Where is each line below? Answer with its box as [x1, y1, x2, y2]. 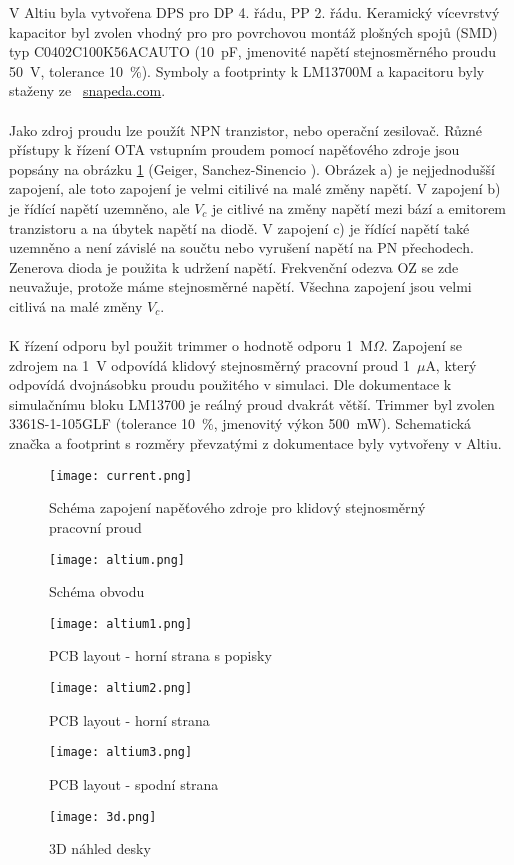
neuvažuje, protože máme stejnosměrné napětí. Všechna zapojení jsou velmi [9, 276, 472, 297]
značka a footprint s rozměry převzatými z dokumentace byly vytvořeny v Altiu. [9, 433, 502, 454]
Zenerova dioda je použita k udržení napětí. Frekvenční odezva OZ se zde [9, 256, 459, 277]
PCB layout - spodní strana [49, 773, 219, 794]
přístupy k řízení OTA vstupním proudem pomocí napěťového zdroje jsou [9, 139, 460, 160]
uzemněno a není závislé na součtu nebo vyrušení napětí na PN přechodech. [9, 237, 474, 258]
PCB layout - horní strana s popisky [49, 645, 272, 666]
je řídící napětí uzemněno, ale [9, 197, 190, 218]
